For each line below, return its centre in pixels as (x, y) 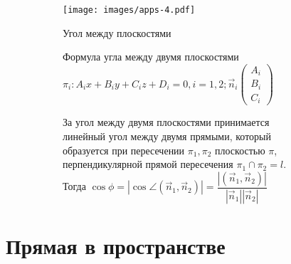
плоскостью (240, 150)
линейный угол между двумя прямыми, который (167, 136)
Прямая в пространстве (116, 245)
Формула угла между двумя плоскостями (151, 57)
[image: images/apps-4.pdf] (129, 10)
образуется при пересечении (124, 150)
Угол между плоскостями (117, 32)
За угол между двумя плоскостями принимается (166, 122)
